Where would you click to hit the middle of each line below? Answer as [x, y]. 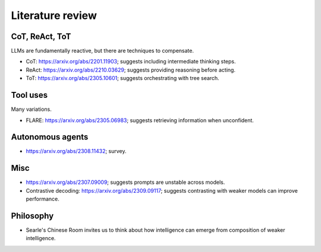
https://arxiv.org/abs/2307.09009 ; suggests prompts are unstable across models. [125, 182]
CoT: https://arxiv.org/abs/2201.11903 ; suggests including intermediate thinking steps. [131, 62]
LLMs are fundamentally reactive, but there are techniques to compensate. [103, 51]
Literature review [54, 15]
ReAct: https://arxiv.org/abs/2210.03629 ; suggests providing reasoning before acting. [131, 70]
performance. [43, 199]
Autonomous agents [50, 137]
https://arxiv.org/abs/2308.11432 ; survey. [76, 151]
